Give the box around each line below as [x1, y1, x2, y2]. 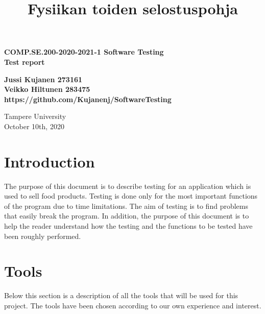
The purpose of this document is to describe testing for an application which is [4, 180, 251, 191]
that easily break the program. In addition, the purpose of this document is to [4, 210, 249, 221]
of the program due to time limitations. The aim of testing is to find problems [4, 200, 248, 211]
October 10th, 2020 [4, 120, 64, 131]
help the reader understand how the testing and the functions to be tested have [4, 221, 253, 231]
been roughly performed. [4, 230, 81, 241]
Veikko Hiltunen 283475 [4, 84, 90, 94]
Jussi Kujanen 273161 [4, 74, 83, 84]
